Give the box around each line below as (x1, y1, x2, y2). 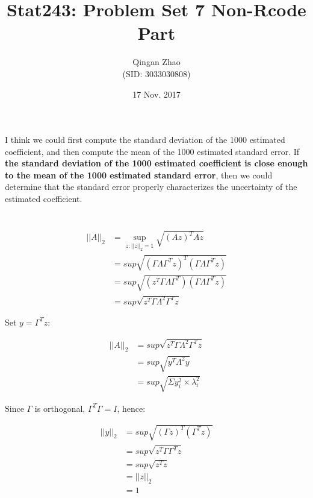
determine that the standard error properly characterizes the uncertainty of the (5, 180, 297, 193)
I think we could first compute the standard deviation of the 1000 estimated (5, 133, 285, 146)
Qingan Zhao (132, 55, 181, 68)
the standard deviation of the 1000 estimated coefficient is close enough (5, 157, 308, 169)
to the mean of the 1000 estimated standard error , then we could (5, 168, 273, 181)
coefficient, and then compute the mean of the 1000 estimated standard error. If (5, 145, 300, 157)
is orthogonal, (34, 402, 85, 414)
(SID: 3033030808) (122, 67, 191, 80)
